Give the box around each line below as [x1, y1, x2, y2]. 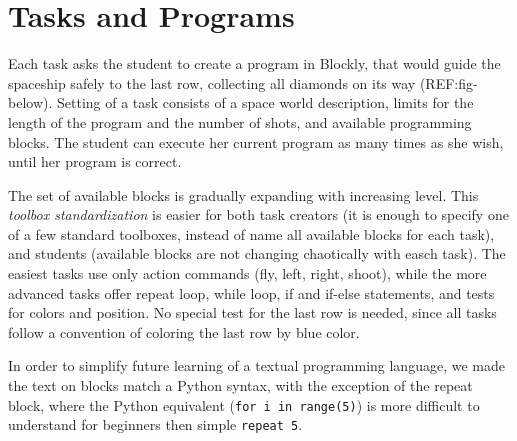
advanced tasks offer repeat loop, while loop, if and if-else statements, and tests [8, 282, 495, 303]
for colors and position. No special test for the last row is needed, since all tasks [8, 302, 497, 323]
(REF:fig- [419, 72, 478, 93]
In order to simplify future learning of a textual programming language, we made [8, 355, 505, 376]
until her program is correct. [8, 151, 182, 172]
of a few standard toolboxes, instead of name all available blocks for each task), [8, 223, 495, 244]
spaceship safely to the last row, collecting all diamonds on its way [8, 72, 416, 93]
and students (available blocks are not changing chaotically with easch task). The [8, 243, 506, 264]
